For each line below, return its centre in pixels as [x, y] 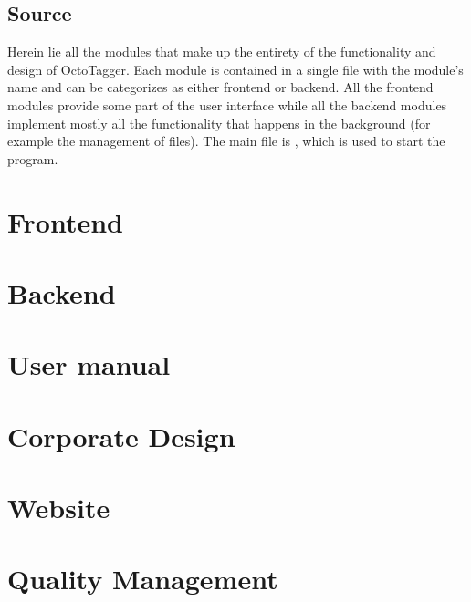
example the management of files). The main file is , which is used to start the [226, 141]
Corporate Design [121, 436]
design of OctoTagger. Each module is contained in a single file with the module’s [235, 69]
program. [33, 158]
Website [59, 508]
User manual [89, 364]
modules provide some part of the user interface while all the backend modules [227, 104]
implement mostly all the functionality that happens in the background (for [219, 123]
